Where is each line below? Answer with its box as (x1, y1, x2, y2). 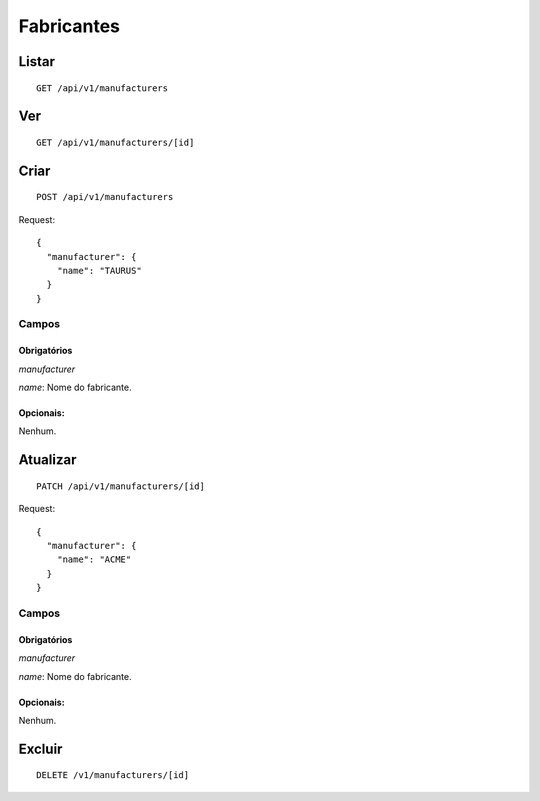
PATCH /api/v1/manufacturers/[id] (36, 480, 205, 492)
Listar (18, 53, 55, 70)
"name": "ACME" (56, 554, 132, 565)
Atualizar (18, 451, 77, 469)
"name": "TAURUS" (56, 265, 142, 276)
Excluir (18, 740, 63, 757)
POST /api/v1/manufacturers (36, 191, 174, 203)
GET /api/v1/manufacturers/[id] (36, 136, 195, 148)
